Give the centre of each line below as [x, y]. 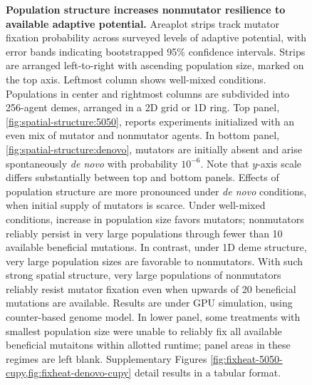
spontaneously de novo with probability [92, 163]
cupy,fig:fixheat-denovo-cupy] [69, 373]
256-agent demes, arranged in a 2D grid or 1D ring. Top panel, [143, 107]
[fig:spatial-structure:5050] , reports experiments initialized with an [150, 121]
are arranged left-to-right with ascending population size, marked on [155, 65]
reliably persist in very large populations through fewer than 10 [144, 233]
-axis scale [280, 163]
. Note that [225, 163]
